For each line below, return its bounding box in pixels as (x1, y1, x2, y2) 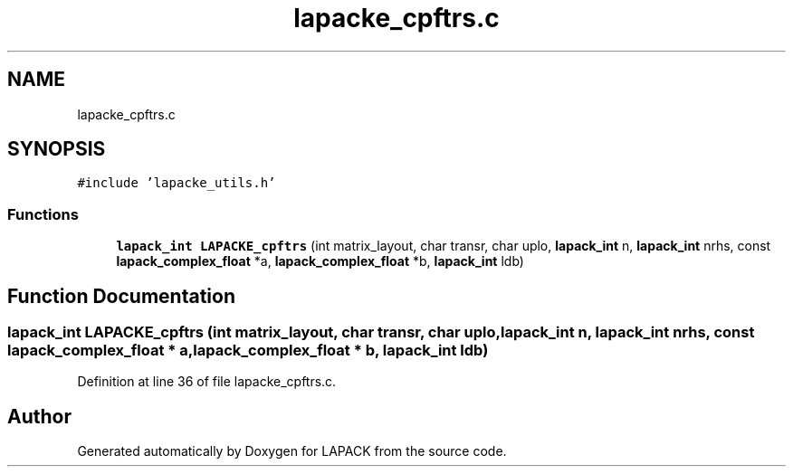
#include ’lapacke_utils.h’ (77, 175, 276, 191)
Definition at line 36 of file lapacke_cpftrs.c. (77, 374, 337, 390)
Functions (7, 204, 79, 223)
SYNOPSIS (7, 137, 106, 161)
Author (7, 404, 72, 428)
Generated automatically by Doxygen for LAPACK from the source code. (77, 443, 507, 460)
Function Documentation (7, 284, 235, 308)
